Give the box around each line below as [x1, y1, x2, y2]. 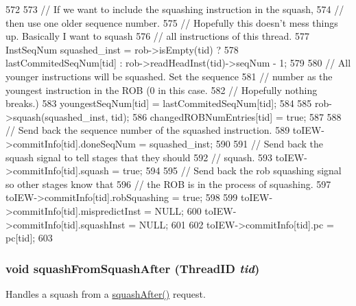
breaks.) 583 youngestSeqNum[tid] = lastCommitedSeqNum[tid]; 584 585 [5, 96, 312, 110]
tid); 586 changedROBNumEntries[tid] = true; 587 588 [111, 109, 342, 123]
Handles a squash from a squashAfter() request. [5, 286, 206, 301]
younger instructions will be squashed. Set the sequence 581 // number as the [5, 69, 333, 83]
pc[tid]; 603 [5, 231, 53, 245]
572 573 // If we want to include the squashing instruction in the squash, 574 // [5, 2, 344, 16]
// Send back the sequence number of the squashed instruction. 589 [5, 123, 290, 137]
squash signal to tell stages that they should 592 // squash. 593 [5, 150, 273, 164]
